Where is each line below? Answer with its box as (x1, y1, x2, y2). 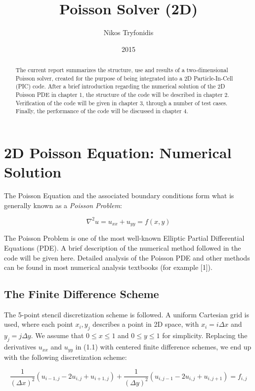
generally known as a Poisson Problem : (4, 200, 122, 210)
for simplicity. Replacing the (162, 330, 248, 341)
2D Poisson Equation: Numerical (4, 142, 232, 163)
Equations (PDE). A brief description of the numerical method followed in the (4, 242, 241, 253)
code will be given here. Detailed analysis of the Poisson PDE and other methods (4, 252, 250, 262)
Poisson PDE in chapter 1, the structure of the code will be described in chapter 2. (15, 90, 229, 99)
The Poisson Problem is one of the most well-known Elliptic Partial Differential (4, 233, 245, 243)
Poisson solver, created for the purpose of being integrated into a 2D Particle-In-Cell (15, 74, 233, 82)
